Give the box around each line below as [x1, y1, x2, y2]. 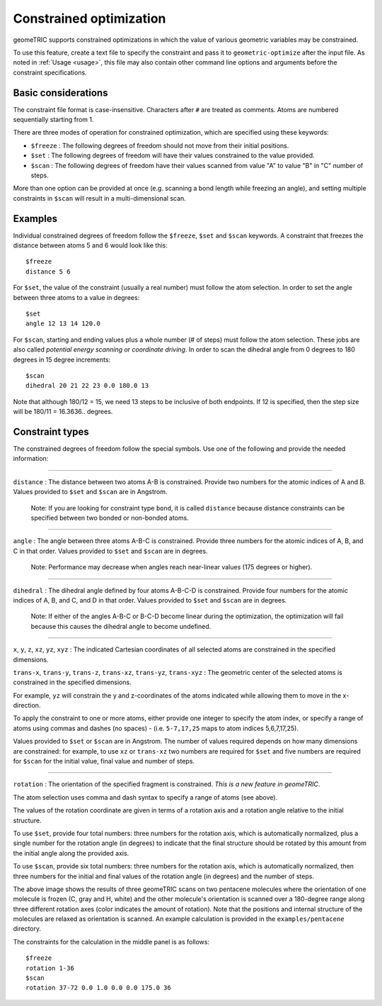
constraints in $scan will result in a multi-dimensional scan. [13, 194, 187, 202]
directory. [13, 924, 42, 933]
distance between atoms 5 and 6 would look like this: [13, 241, 168, 250]
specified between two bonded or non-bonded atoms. [30, 513, 189, 522]
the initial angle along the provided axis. [13, 849, 129, 857]
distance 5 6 [25, 267, 71, 276]
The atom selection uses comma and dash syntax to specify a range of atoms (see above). [13, 793, 278, 801]
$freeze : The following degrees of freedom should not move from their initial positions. [30, 141, 289, 150]
